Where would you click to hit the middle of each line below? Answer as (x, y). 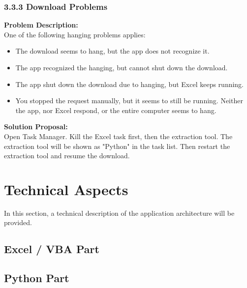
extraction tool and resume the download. (67, 156)
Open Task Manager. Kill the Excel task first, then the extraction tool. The (118, 136)
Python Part (37, 278)
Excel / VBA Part (52, 249)
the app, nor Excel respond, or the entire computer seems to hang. (116, 110)
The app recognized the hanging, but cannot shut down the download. (122, 67)
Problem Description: (41, 25)
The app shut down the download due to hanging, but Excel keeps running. (130, 84)
